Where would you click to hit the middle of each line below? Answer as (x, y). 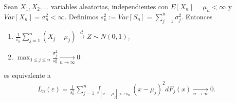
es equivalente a (27, 75)
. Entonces (197, 16)
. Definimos (81, 16)
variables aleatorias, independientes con (109, 6)
